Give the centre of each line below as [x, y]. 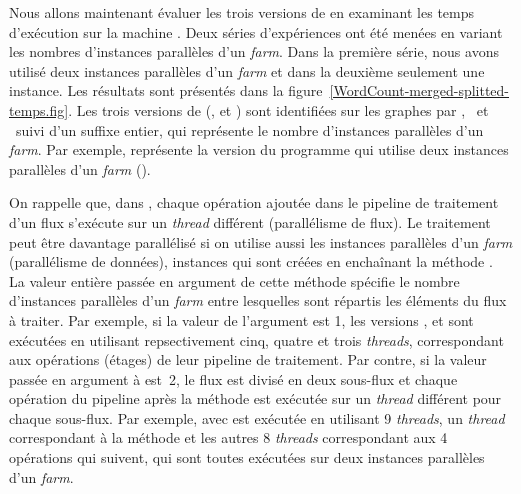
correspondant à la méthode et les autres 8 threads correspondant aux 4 [228, 437]
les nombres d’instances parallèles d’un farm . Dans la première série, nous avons [254, 51]
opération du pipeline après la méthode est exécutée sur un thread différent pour [255, 398]
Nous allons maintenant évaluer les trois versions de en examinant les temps [242, 12]
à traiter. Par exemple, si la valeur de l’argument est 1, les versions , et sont [241, 319]
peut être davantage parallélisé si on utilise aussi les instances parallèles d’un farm [261, 241]
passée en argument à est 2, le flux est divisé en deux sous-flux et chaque [233, 378]
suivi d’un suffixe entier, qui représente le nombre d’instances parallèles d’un [249, 129]
